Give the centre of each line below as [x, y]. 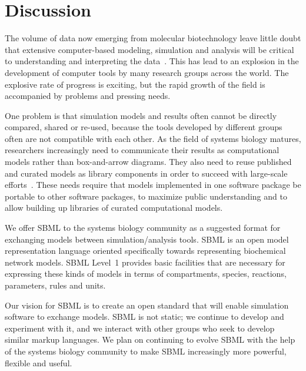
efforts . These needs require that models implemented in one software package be [153, 185]
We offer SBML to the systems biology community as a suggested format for [143, 228]
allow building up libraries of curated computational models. [114, 208]
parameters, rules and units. [55, 285]
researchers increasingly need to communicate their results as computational [142, 150]
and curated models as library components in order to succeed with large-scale [146, 173]
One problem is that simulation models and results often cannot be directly [141, 115]
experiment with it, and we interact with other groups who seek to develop [140, 328]
